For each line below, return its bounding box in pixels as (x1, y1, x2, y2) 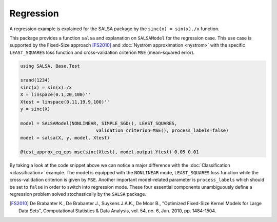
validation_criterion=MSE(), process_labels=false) (95, 128, 229, 133)
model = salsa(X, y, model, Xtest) (20, 135, 110, 140)
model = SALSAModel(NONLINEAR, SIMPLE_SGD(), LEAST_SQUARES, (20, 120, 177, 126)
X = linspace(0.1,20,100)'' (20, 92, 91, 97)
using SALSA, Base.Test (20, 63, 81, 69)
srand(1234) (20, 77, 51, 83)
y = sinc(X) (20, 106, 51, 112)
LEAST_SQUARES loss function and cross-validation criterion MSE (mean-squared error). (9, 49, 195, 55)
